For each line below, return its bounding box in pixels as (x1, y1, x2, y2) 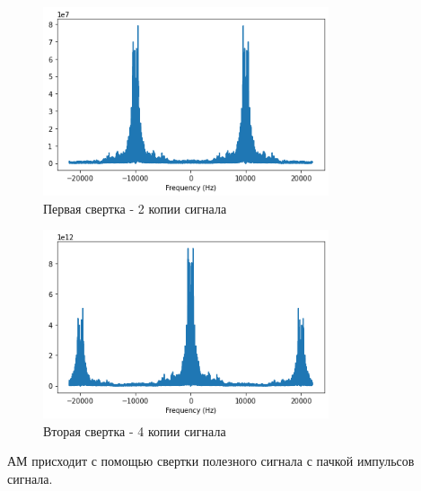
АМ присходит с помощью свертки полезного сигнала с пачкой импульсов (7, 452, 415, 470)
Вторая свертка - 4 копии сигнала (43, 421, 226, 440)
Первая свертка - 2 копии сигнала (43, 198, 227, 217)
